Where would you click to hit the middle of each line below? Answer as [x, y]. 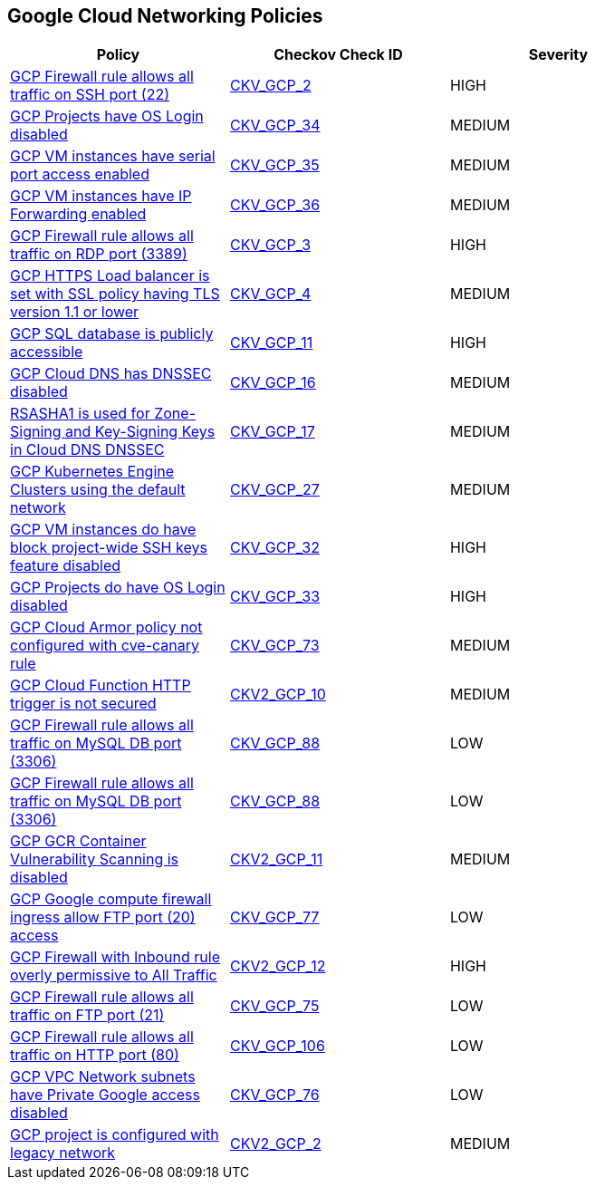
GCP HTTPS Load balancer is [110, 276]
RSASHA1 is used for [80, 414]
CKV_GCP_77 [274, 917]
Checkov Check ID [338, 55]
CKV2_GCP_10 [278, 695]
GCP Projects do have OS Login [118, 588]
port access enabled [80, 174]
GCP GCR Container [78, 841]
